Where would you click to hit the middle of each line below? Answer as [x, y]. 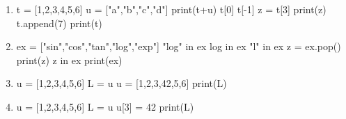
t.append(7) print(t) [59, 23]
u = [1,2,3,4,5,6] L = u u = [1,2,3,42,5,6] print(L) [121, 83]
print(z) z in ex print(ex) [69, 59]
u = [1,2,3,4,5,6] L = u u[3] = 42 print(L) [105, 106]
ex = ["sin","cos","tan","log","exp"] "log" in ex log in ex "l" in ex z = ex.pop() [179, 46]
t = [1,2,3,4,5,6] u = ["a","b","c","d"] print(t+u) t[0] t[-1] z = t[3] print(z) [171, 9]
